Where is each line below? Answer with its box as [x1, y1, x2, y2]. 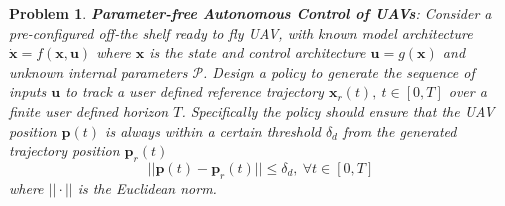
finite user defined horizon [9, 100, 169, 121]
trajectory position [9, 140, 120, 161]
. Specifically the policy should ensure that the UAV [181, 100, 495, 121]
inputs [9, 81, 47, 102]
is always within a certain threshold [105, 120, 321, 141]
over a [448, 81, 487, 102]
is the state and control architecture [149, 42, 366, 63]
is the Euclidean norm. [77, 177, 217, 198]
